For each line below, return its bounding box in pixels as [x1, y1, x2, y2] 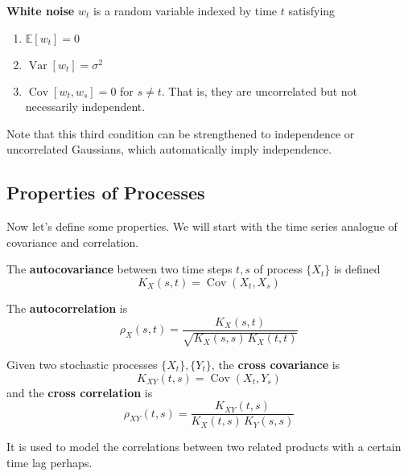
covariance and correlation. [6, 233, 139, 250]
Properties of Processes [6, 180, 205, 205]
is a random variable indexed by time [93, 2, 278, 18]
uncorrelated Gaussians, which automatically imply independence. [6, 141, 332, 158]
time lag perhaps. [6, 453, 93, 470]
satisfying [288, 2, 336, 18]
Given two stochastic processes [6, 356, 158, 372]
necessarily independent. [25, 98, 146, 115]
